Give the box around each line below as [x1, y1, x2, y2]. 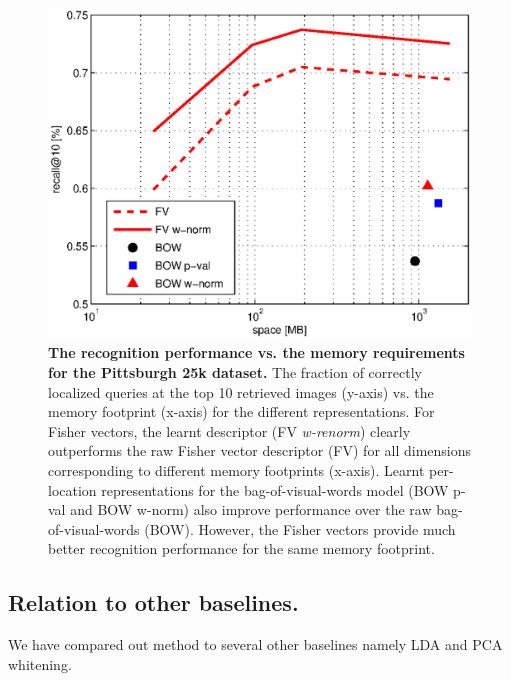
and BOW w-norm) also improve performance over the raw [70, 499, 432, 520]
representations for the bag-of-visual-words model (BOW [101, 479, 449, 500]
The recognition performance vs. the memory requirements [48, 342, 465, 363]
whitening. [8, 653, 72, 674]
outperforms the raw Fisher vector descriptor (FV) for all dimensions [48, 440, 472, 461]
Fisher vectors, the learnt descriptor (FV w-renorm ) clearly [48, 420, 411, 441]
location [48, 479, 97, 500]
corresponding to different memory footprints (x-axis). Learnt [48, 459, 425, 480]
